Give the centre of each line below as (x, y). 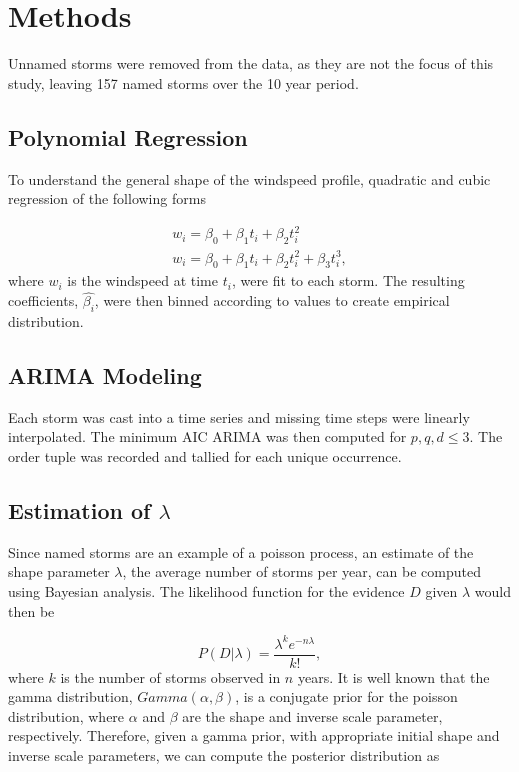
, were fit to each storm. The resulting (348, 280)
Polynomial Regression (128, 136)
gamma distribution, (70, 696)
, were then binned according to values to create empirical (272, 300)
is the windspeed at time (142, 280)
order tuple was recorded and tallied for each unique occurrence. (205, 455)
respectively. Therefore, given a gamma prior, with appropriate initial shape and (254, 735)
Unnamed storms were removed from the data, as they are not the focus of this (251, 63)
